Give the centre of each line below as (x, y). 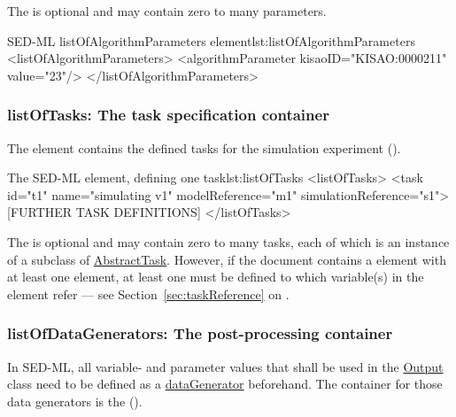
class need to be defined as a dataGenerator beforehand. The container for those (225, 384)
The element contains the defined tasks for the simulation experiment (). (204, 147)
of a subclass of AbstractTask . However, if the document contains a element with (227, 259)
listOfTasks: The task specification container (168, 115)
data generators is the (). (75, 401)
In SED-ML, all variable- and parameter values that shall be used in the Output (225, 366)
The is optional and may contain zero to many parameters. (167, 11)
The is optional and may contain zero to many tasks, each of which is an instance (228, 241)
